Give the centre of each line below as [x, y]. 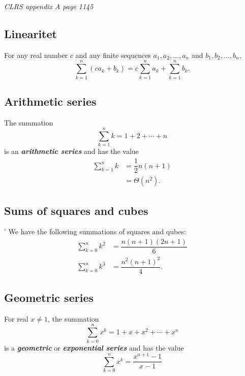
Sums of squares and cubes [76, 210]
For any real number [36, 55]
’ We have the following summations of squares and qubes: [95, 231]
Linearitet [30, 33]
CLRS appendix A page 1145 [49, 6]
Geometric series [49, 297]
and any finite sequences [113, 55]
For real [16, 318]
